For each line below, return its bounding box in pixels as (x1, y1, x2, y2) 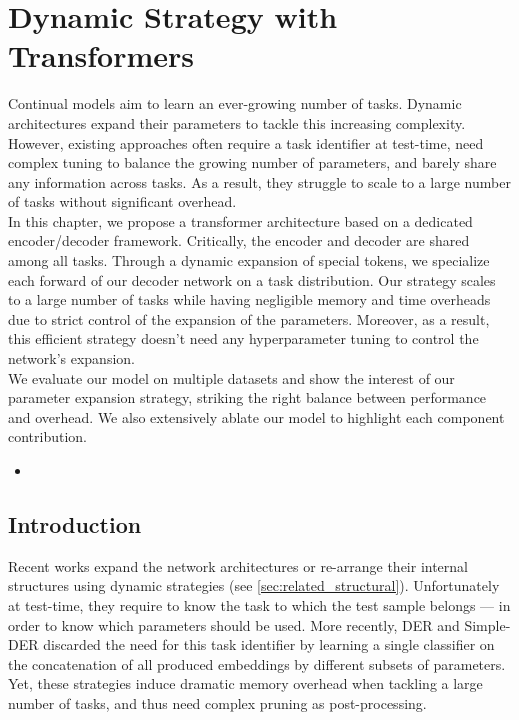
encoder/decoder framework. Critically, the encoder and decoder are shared (8, 230, 470, 251)
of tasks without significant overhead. (8, 191, 237, 212)
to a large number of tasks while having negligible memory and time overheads (8, 289, 491, 310)
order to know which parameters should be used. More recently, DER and (8, 614, 460, 635)
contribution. (8, 426, 88, 447)
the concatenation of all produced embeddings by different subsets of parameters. (8, 653, 506, 674)
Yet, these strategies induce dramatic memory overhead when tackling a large (8, 673, 483, 694)
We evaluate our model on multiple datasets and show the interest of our (8, 367, 455, 388)
